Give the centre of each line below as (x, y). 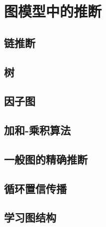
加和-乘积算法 (38, 130)
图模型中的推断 (53, 11)
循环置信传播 (35, 188)
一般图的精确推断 (46, 159)
